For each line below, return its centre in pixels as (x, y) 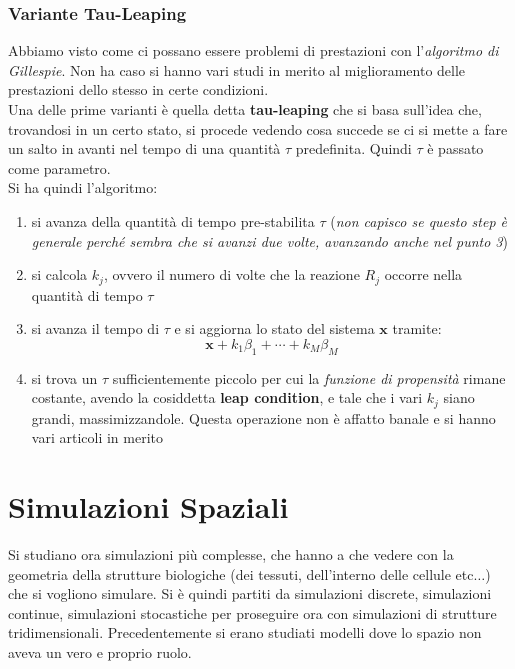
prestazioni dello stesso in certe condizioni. (138, 89)
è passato (455, 148)
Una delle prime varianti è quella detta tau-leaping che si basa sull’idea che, (245, 109)
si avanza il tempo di (95, 328)
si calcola (59, 274)
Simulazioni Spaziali (148, 506)
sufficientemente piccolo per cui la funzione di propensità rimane (309, 377)
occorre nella (423, 274)
